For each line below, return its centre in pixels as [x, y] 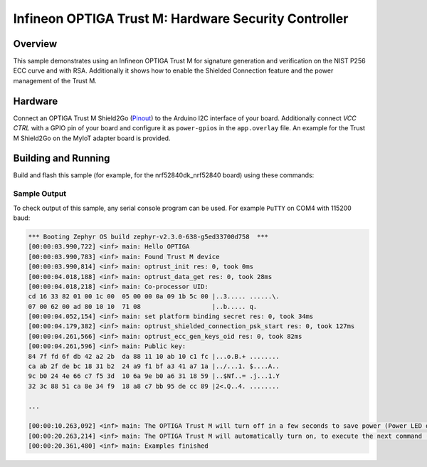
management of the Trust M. [55, 80]
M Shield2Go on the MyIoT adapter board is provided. [92, 138]
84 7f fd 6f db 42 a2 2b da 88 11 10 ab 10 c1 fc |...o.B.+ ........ [154, 356]
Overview [35, 44]
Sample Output [40, 194]
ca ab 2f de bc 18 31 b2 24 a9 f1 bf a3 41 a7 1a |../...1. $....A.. [154, 366]
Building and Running [62, 158]
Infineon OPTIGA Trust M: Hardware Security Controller [181, 19]
